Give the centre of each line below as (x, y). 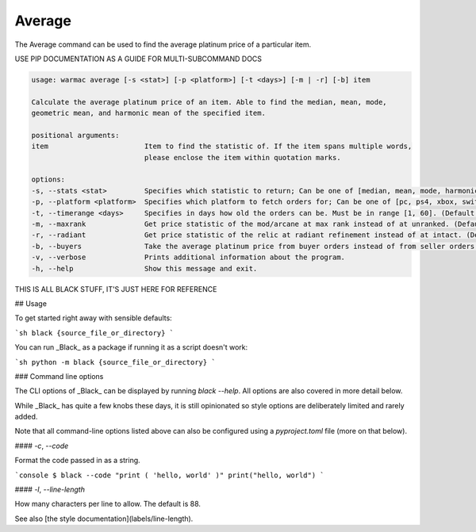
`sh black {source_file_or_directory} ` (94, 333)
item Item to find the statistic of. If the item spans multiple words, (222, 146)
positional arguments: (75, 135)
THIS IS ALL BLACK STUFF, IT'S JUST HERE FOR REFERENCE (116, 289)
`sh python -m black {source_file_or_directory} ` (115, 362)
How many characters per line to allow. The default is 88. (108, 504)
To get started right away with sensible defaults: (93, 318)
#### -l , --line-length (50, 490)
